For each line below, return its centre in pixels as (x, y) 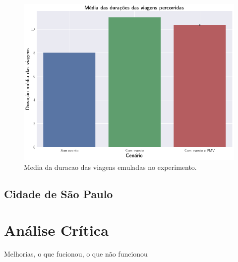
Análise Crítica (56, 230)
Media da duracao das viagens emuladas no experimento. (110, 167)
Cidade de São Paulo (59, 193)
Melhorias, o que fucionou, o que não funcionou (76, 254)
